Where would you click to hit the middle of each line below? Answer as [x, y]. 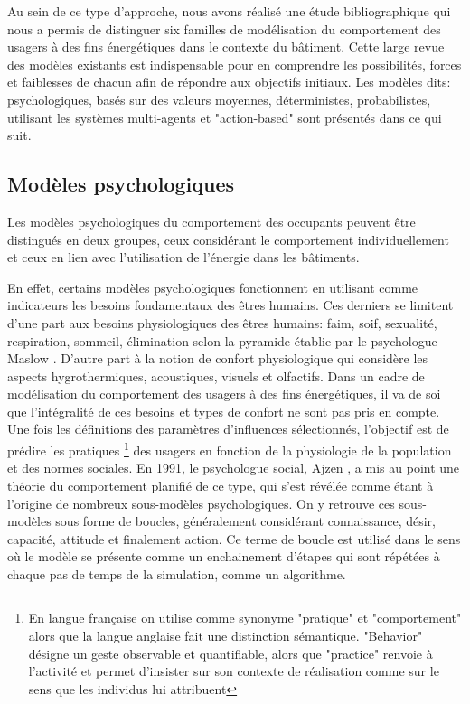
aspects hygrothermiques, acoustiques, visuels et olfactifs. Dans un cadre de [216, 375]
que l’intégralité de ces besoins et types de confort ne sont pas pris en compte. [224, 411]
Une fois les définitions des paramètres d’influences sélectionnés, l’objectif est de [228, 429]
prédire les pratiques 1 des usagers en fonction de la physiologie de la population [230, 449]
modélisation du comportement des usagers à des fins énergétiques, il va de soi [224, 394]
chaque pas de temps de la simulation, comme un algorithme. [177, 573]
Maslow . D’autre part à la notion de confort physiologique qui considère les [218, 358]
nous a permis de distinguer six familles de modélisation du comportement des [224, 28]
